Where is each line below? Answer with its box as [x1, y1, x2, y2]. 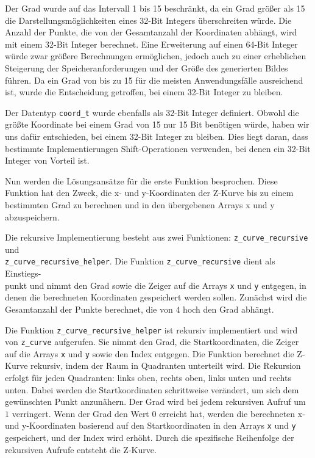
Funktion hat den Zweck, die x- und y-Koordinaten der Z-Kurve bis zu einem [5, 186, 294, 199]
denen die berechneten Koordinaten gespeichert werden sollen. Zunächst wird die [5, 291, 307, 304]
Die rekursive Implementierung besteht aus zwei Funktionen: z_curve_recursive [5, 231, 308, 244]
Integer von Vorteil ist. [5, 154, 90, 167]
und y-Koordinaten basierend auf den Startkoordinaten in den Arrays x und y [5, 419, 296, 432]
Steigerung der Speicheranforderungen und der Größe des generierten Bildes [5, 61, 288, 74]
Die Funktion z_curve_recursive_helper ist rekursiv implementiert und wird [5, 323, 298, 336]
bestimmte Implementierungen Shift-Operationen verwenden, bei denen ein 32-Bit [5, 142, 311, 154]
